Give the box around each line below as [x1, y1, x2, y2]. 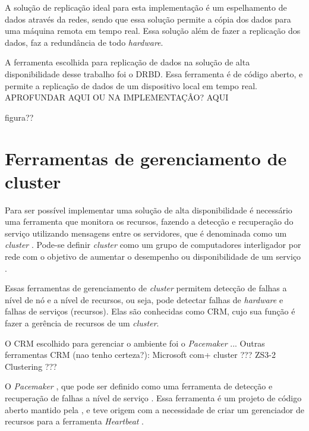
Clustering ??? [5, 360, 57, 372]
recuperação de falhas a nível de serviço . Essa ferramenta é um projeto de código [5, 391, 302, 404]
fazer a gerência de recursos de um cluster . [5, 317, 159, 329]
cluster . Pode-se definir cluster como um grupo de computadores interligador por [5, 238, 301, 251]
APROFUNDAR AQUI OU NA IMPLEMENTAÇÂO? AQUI [5, 91, 229, 103]
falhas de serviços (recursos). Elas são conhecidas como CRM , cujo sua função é [5, 305, 295, 317]
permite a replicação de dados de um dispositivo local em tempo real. [5, 79, 257, 92]
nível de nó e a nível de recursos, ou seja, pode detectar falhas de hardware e [5, 293, 283, 306]
